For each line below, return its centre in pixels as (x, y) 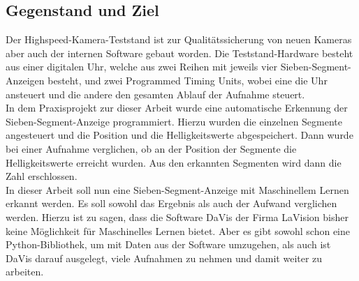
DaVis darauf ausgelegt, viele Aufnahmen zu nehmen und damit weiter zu (164, 258)
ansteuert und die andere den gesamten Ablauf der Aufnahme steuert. (155, 94)
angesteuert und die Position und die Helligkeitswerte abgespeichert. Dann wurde (179, 135)
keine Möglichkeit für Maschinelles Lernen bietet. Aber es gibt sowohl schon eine (178, 230)
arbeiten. (25, 272)
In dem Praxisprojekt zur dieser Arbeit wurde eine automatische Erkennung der (177, 108)
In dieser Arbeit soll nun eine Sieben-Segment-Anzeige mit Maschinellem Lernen (177, 189)
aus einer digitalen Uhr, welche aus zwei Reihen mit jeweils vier (141, 67)
